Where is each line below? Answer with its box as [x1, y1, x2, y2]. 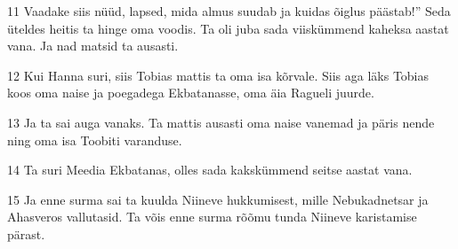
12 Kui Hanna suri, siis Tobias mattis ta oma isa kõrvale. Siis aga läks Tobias [7, 66, 430, 84]
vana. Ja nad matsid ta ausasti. [7, 36, 179, 55]
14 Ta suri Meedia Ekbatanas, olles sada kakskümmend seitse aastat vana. [7, 160, 413, 179]
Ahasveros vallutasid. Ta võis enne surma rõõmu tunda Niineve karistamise [7, 207, 417, 226]
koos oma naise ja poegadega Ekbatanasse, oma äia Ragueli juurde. [7, 83, 374, 102]
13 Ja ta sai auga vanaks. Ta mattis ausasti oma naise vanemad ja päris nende [7, 113, 435, 131]
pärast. [7, 224, 45, 243]
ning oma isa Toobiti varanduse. [7, 130, 182, 149]
